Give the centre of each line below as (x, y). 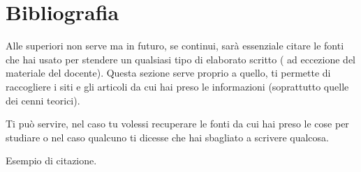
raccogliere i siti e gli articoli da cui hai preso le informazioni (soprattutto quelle (177, 86)
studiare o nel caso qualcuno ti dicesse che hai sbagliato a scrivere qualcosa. (167, 137)
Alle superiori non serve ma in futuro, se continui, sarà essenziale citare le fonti (175, 46)
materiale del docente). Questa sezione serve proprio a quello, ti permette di (168, 73)
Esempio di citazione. (51, 161)
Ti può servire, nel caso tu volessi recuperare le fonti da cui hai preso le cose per (177, 124)
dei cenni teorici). (43, 100)
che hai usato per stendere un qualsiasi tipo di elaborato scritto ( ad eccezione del (181, 59)
